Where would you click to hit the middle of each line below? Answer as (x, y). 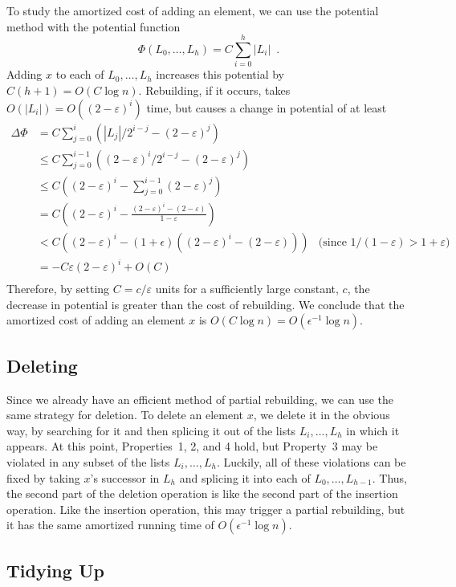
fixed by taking (43, 477)
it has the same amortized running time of (110, 525)
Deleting (42, 365)
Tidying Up (55, 570)
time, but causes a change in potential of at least (267, 107)
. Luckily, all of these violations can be (311, 461)
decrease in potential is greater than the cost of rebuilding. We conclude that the (206, 304)
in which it (373, 430)
